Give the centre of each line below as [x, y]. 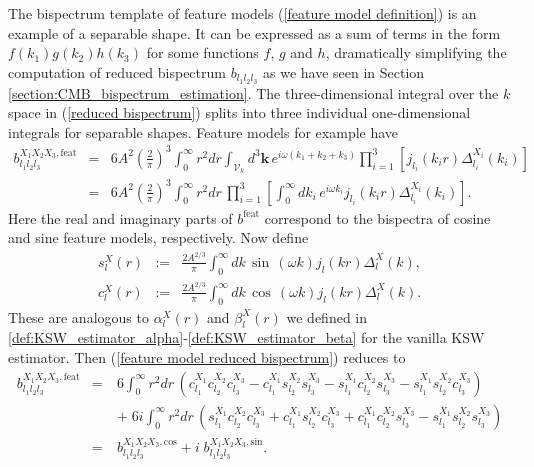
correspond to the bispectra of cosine [377, 217]
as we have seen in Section [343, 71]
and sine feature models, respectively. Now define [158, 237]
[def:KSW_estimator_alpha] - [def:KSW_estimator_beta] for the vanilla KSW [246, 337]
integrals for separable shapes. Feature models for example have [203, 131]
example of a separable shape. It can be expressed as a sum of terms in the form [254, 32]
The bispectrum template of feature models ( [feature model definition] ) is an [242, 13]
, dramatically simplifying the [416, 52]
